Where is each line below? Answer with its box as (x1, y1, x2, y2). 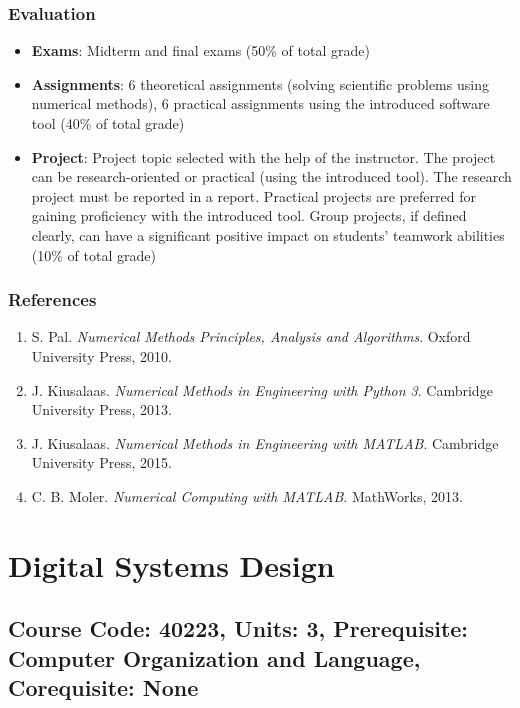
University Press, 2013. (31, 399, 172, 420)
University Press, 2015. (31, 452, 172, 473)
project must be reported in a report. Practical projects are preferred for (31, 185, 476, 206)
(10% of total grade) (31, 244, 156, 265)
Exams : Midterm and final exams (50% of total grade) (31, 40, 370, 61)
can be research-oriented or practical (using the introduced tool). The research (31, 166, 512, 187)
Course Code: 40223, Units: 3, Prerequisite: (8, 613, 469, 644)
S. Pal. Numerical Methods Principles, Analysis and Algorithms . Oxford (31, 326, 471, 347)
